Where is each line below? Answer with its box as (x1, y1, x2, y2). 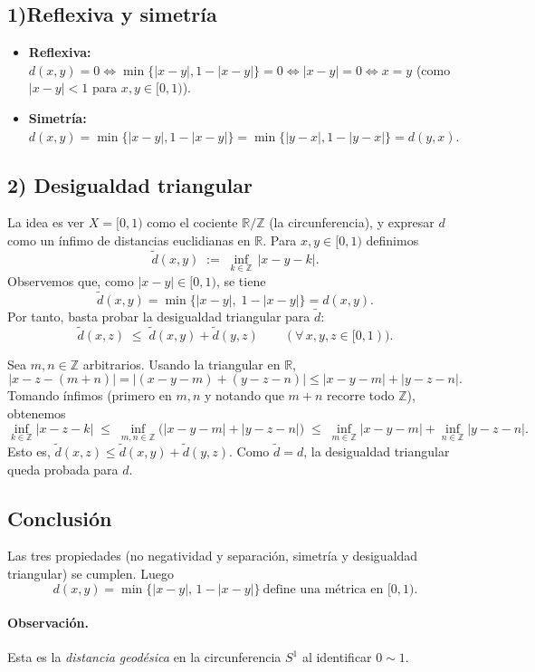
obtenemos (7, 404, 66, 423)
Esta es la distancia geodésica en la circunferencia (7, 648, 282, 667)
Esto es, (7, 442, 51, 461)
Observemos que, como (7, 272, 134, 290)
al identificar (301, 648, 372, 667)
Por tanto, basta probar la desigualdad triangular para (7, 307, 310, 326)
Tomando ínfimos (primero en (7, 386, 172, 405)
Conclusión (7, 504, 112, 532)
